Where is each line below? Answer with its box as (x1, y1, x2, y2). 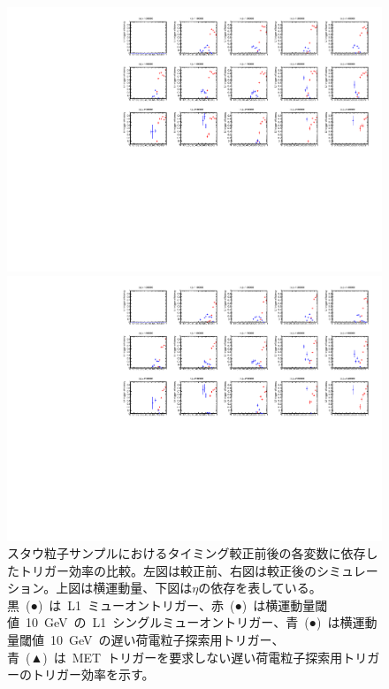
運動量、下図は (105, 578, 193, 597)
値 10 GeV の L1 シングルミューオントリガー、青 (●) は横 (7, 613, 353, 632)
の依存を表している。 (198, 578, 322, 597)
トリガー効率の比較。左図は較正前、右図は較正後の (19, 561, 317, 579)
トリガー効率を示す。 (31, 665, 155, 684)
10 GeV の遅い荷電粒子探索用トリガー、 (50, 631, 285, 649)
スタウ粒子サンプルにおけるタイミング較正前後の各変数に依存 (7, 544, 366, 563)
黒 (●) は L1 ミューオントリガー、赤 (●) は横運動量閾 (7, 595, 328, 614)
